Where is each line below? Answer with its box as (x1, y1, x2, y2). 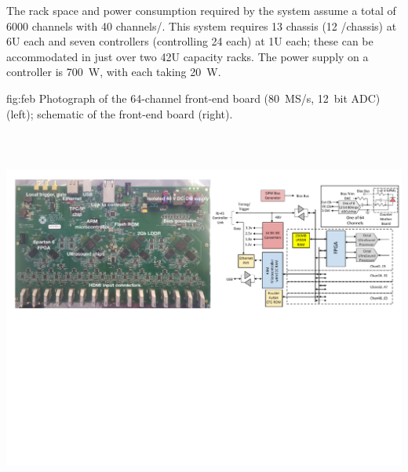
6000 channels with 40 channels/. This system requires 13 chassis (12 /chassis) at (6, 17, 397, 34)
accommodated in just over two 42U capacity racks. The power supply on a (6, 48, 369, 64)
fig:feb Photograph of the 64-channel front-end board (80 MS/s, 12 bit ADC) (6, 89, 381, 106)
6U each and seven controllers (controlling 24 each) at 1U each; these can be (6, 33, 373, 49)
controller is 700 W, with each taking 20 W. (6, 64, 221, 80)
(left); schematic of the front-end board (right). (6, 105, 233, 122)
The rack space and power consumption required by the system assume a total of (6, 2, 396, 18)
